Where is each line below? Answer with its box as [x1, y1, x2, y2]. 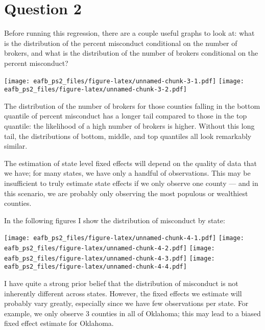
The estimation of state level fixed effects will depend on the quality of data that [4, 157, 257, 168]
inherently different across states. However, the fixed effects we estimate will [4, 288, 242, 298]
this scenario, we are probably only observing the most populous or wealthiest [4, 187, 248, 198]
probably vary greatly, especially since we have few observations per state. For [4, 298, 249, 309]
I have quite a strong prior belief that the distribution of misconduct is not [4, 277, 238, 288]
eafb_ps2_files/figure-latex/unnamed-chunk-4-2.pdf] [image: [4, 245, 215, 252]
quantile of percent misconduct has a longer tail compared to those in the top [4, 110, 247, 121]
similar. [4, 140, 28, 151]
